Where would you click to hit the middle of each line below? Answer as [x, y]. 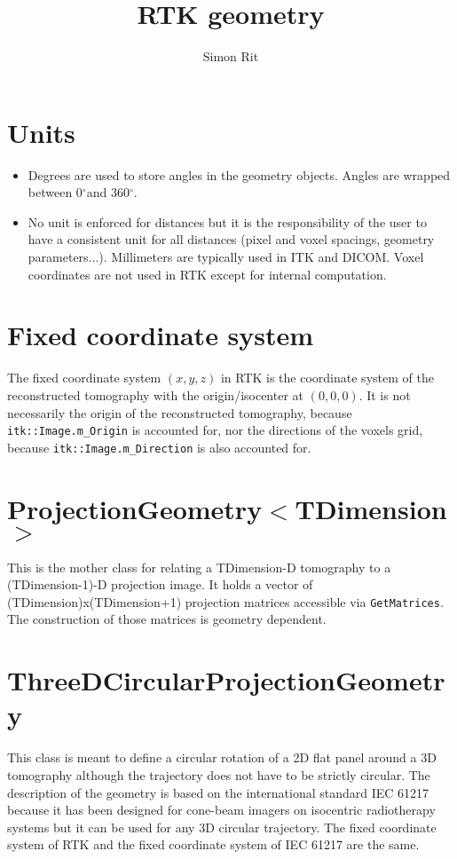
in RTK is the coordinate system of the [327, 378]
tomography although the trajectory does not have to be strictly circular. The [219, 774]
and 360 [108, 192]
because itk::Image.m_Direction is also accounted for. [159, 447]
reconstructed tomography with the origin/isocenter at [156, 394]
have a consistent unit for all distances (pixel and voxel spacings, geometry [231, 239]
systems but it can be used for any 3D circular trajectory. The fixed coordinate [222, 827]
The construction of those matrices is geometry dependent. [167, 619]
